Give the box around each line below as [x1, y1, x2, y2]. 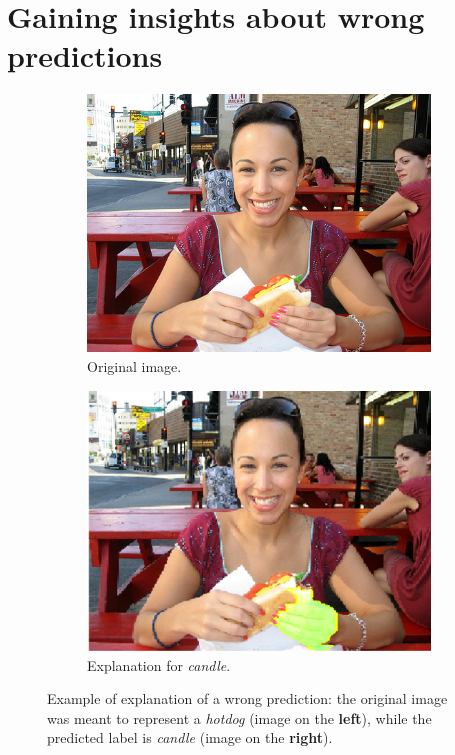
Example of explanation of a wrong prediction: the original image [47, 688, 448, 709]
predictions [7, 35, 163, 76]
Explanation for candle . [87, 654, 231, 675]
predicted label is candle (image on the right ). [47, 727, 333, 748]
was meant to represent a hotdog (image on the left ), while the [47, 707, 432, 728]
